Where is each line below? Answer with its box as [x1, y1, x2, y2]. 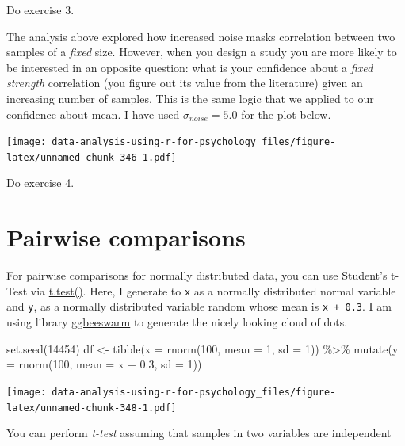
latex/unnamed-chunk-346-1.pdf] [6, 151, 177, 163]
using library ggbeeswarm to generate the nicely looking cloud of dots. [6, 314, 348, 330]
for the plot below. [241, 105, 331, 122]
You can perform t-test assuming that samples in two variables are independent [6, 425, 392, 441]
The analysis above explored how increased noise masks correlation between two [6, 28, 395, 44]
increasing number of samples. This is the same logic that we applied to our [6, 90, 374, 106]
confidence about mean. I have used [6, 105, 180, 122]
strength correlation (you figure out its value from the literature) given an [6, 74, 363, 91]
